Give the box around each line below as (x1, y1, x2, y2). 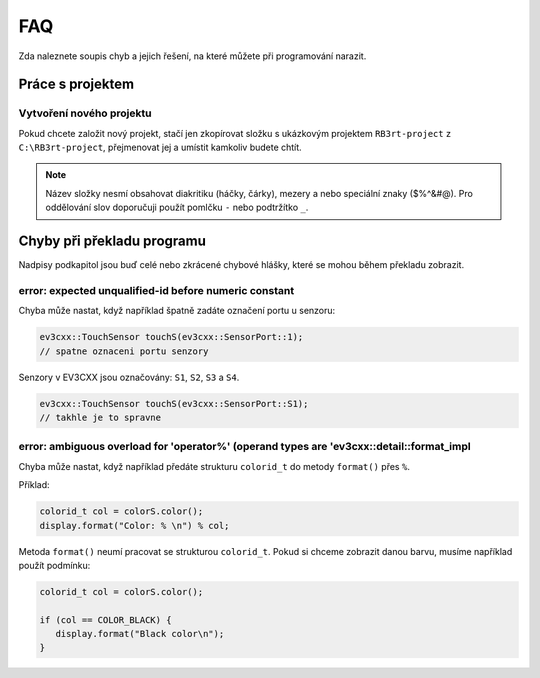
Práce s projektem (18, 76, 135, 93)
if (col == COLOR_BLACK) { (39, 614, 172, 625)
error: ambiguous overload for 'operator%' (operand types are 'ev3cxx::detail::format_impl (18, 440, 471, 454)
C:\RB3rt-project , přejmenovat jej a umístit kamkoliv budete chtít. (18, 141, 302, 154)
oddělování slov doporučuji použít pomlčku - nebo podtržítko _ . (45, 201, 309, 214)
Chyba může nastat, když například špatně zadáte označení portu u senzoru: (18, 305, 336, 317)
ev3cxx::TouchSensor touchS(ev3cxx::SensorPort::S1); (39, 398, 309, 409)
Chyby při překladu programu (18, 233, 207, 250)
